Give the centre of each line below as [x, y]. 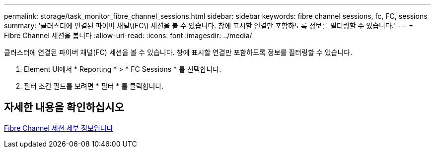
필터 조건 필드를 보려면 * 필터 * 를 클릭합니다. [94, 86]
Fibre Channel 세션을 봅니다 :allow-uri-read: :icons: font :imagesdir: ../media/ [128, 35]
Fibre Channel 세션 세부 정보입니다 [59, 128]
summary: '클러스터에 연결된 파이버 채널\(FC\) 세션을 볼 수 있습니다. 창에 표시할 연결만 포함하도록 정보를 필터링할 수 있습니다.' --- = [209, 25]
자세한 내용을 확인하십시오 [64, 107]
